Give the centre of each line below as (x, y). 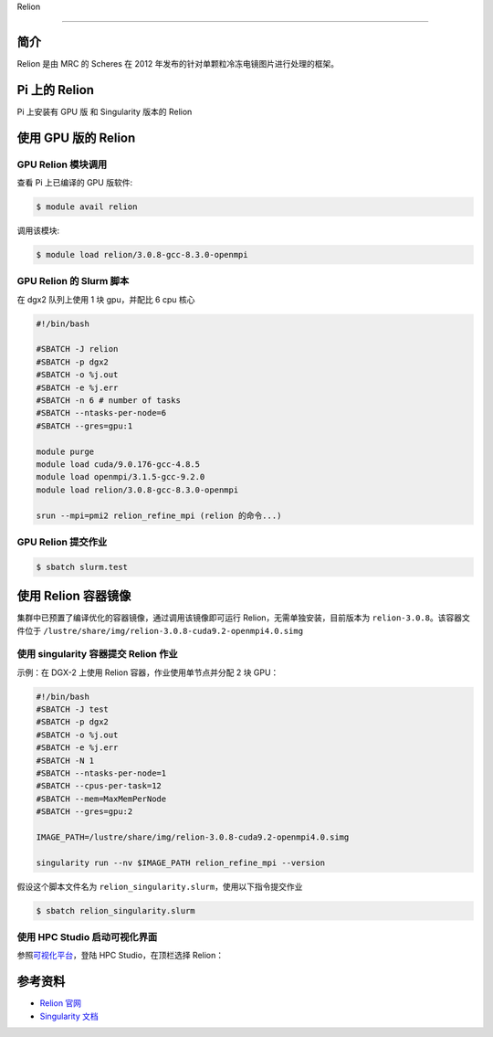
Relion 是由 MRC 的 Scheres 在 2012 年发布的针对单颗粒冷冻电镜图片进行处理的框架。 (178, 63)
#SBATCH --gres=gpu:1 (84, 426)
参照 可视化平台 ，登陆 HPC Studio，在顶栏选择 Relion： (120, 956)
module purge (65, 451)
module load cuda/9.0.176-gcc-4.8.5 (118, 464)
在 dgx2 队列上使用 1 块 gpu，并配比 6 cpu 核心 (106, 299)
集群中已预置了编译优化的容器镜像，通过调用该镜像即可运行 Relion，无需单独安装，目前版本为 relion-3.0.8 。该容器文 (243, 618)
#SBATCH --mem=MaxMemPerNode (101, 799)
